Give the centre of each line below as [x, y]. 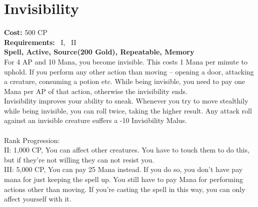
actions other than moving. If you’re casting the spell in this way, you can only [125, 189]
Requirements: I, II [40, 42]
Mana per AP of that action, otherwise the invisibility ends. [96, 91]
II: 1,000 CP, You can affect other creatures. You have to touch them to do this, [127, 150]
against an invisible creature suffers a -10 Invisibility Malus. [95, 120]
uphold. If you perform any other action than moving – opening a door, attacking [129, 71]
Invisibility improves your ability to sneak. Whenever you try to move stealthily [126, 101]
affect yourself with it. [38, 199]
